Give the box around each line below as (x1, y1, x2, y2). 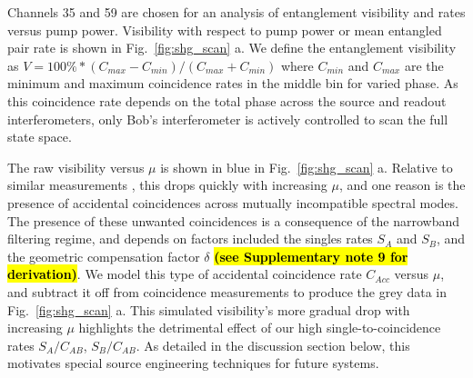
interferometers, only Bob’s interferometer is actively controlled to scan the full (7, 109, 448, 128)
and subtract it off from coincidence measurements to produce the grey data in (7, 282, 448, 301)
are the (404, 55, 444, 75)
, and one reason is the (338, 175, 466, 194)
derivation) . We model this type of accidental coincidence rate (7, 264, 362, 283)
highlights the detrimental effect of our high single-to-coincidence (78, 318, 441, 337)
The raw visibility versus (7, 157, 145, 176)
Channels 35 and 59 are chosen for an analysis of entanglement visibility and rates (7, 3, 466, 21)
